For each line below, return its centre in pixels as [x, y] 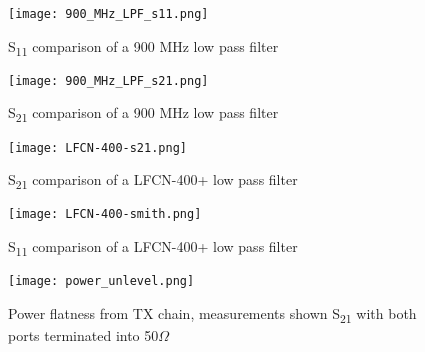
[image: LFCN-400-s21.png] [97, 147]
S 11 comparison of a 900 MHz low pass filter [143, 47]
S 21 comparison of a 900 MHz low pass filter [143, 114]
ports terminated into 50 [83, 334]
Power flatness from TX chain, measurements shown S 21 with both [212, 314]
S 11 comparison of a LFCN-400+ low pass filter [153, 247]
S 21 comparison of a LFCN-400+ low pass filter [153, 181]
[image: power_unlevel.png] [101, 281]
